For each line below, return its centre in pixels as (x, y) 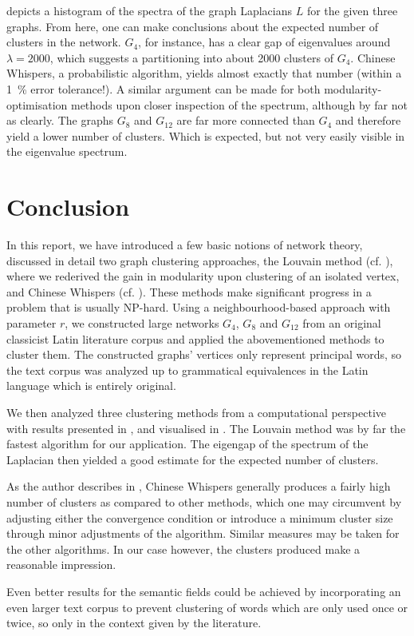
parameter (32, 323)
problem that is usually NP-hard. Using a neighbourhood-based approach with (199, 307)
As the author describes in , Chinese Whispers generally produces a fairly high (199, 486)
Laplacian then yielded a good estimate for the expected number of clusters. (193, 459)
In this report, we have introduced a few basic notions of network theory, (185, 245)
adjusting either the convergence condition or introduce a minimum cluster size (200, 517)
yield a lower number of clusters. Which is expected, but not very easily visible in (206, 135)
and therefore (368, 120)
